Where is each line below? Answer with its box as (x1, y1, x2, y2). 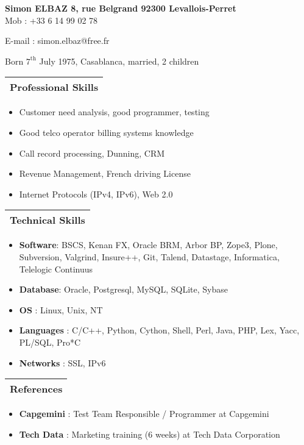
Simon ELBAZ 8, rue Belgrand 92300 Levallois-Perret (5, 2, 236, 14)
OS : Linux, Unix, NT (19, 303, 103, 316)
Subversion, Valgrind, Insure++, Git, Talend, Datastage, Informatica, (19, 250, 280, 263)
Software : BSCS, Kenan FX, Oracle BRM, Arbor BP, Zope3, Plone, (19, 238, 278, 251)
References (10, 382, 63, 396)
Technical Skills (10, 213, 85, 227)
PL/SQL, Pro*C (19, 335, 81, 348)
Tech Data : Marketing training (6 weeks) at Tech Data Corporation (19, 427, 280, 440)
